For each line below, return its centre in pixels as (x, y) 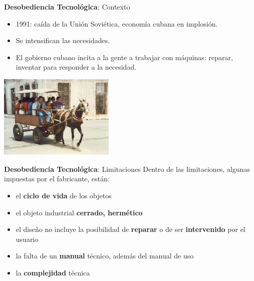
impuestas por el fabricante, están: (57, 179)
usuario (27, 239)
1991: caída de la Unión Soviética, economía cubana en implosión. (117, 23)
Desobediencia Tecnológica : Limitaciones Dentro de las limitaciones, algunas (127, 169)
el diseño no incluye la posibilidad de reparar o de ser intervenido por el (131, 229)
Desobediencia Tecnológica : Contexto (67, 7)
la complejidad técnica (53, 272)
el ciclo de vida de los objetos (64, 195)
